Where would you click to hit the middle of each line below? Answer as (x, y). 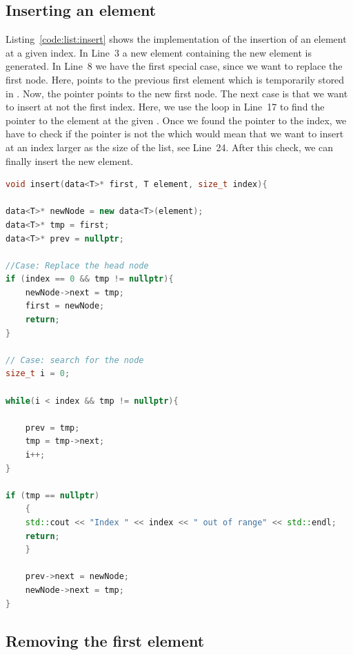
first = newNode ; (65, 306)
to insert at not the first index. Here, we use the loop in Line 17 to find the (165, 107)
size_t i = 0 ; (38, 374)
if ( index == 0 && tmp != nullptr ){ (90, 279)
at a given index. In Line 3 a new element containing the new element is (159, 52)
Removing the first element (105, 640)
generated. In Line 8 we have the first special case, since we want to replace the (174, 66)
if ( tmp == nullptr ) (53, 495)
